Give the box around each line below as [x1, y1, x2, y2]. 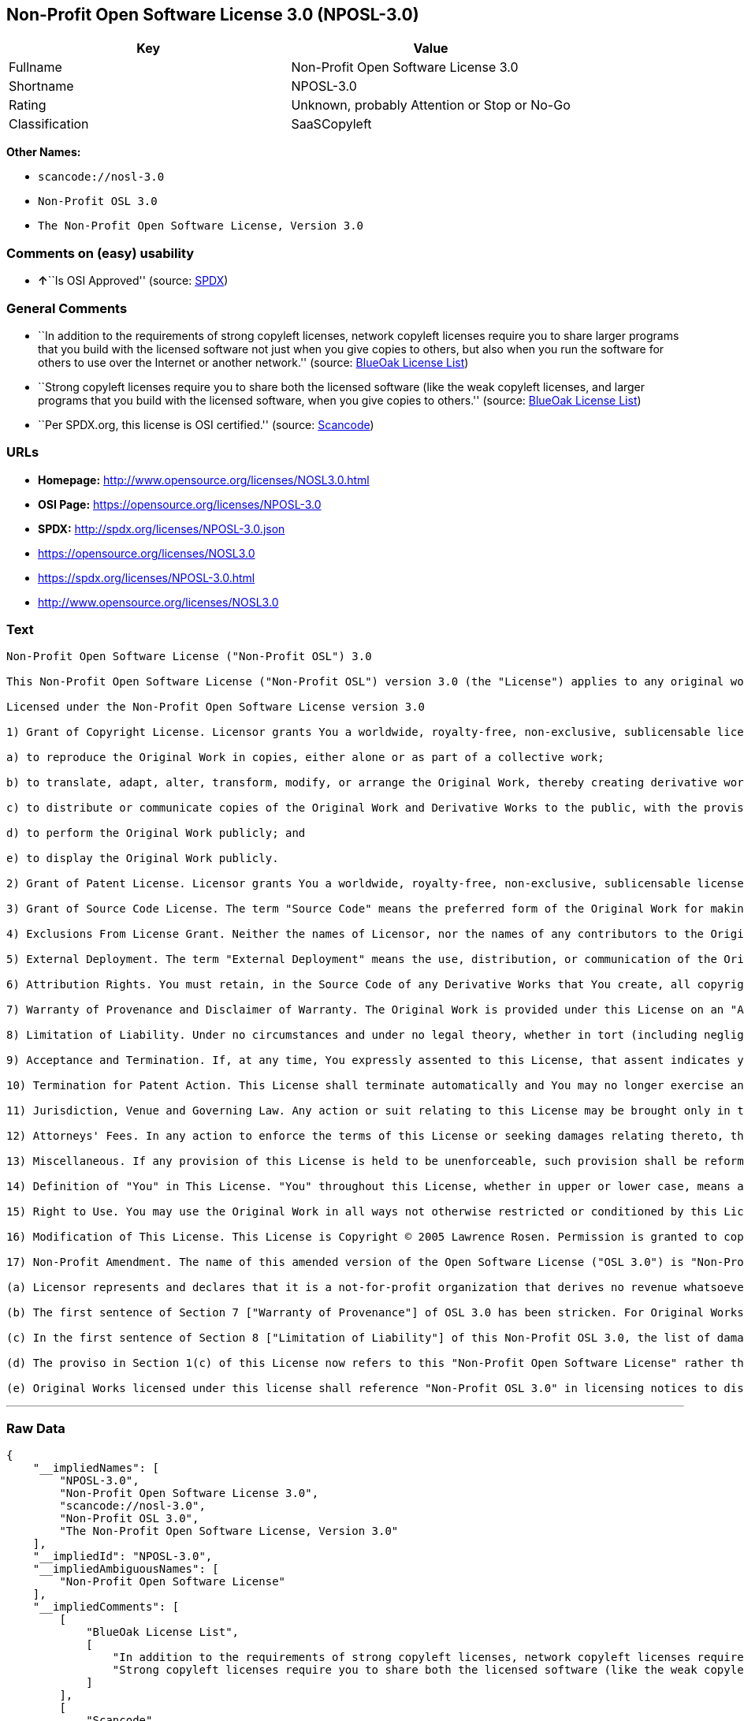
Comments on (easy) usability [6, 245, 195, 261]
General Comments [6, 300, 128, 316]
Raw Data [6, 1420, 65, 1436]
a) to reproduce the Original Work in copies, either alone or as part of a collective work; [6, 751, 604, 764]
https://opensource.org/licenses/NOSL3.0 [38, 546, 255, 560]
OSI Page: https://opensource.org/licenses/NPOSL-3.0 [38, 497, 322, 511]
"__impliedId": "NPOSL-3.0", [32, 1550, 213, 1563]
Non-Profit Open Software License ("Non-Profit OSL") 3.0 [6, 650, 372, 663]
